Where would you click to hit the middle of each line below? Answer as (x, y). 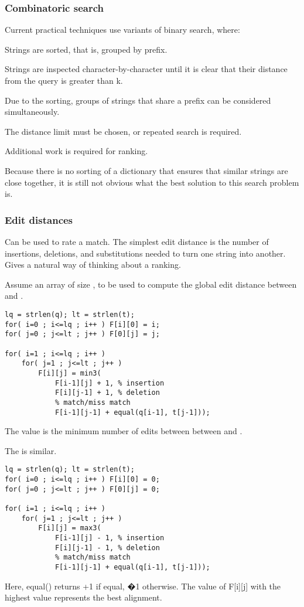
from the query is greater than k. (64, 80)
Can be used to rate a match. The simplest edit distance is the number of (137, 241)
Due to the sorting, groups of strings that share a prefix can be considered (138, 100)
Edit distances (39, 219)
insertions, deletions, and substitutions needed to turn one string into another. (145, 253)
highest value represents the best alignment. (83, 597)
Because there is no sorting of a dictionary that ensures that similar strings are (146, 170)
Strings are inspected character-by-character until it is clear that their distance (146, 69)
